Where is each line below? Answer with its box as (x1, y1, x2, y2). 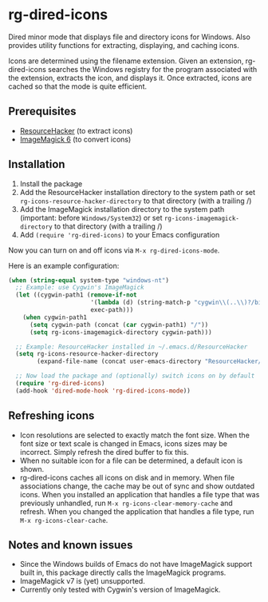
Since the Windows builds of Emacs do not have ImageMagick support (19, 560, 253, 569)
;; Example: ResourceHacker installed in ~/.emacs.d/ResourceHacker (15, 342, 248, 351)
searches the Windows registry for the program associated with (47, 64, 258, 74)
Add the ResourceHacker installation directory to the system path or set (19, 187, 256, 197)
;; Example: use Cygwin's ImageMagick (15, 284, 145, 292)
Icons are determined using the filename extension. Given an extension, (8, 56, 244, 66)
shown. (19, 464, 45, 473)
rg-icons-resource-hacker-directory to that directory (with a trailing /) (19, 196, 252, 205)
